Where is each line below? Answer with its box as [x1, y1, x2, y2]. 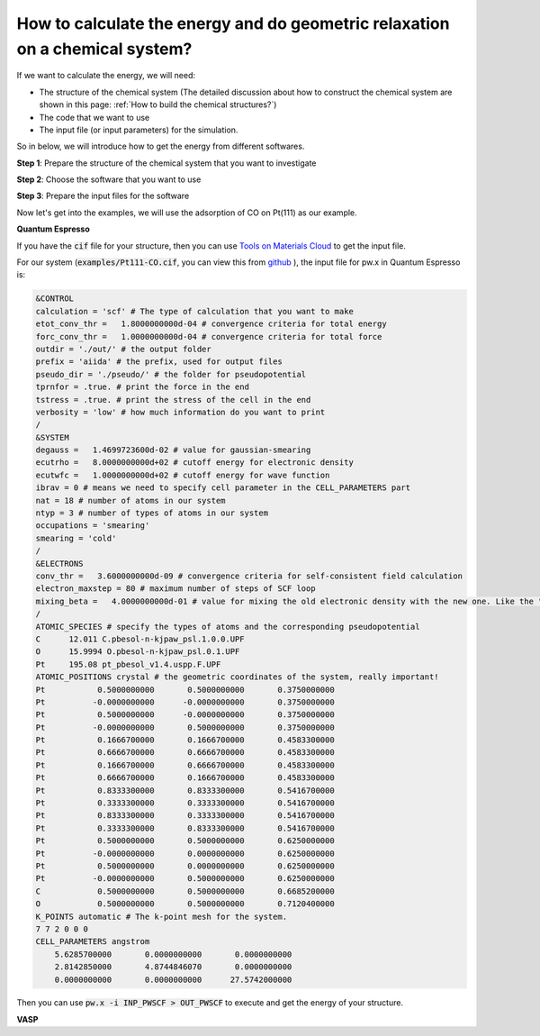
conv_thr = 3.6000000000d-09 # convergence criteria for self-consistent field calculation [35, 571, 463, 581]
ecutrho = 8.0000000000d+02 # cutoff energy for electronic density [35, 458, 355, 468]
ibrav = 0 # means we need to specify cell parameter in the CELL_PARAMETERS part [35, 483, 411, 493]
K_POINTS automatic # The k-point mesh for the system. [35, 911, 288, 922]
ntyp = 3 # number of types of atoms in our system [35, 508, 269, 518]
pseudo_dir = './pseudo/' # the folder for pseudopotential [35, 369, 307, 379]
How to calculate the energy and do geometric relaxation [16, 14, 450, 33]
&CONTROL [35, 294, 75, 304]
